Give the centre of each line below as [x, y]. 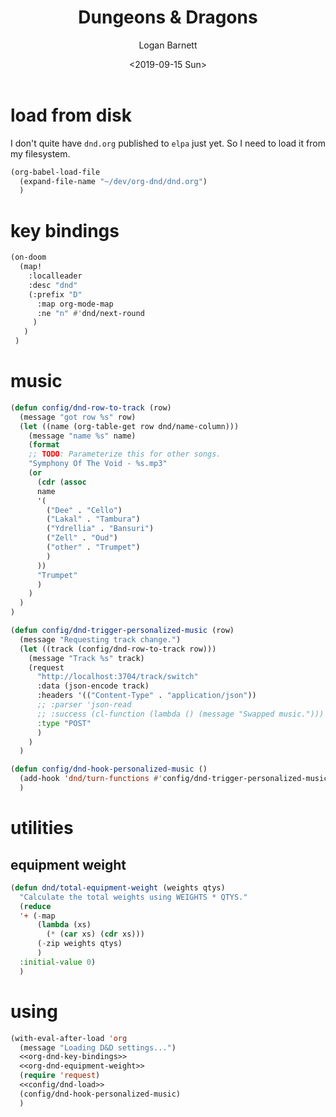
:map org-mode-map [75, 304]
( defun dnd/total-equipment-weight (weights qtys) [118, 887]
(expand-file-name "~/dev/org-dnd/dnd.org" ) [113, 181]
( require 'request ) [60, 1076]
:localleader [55, 276]
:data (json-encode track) [93, 686]
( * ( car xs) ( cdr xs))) [95, 934]
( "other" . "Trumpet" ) [93, 547]
